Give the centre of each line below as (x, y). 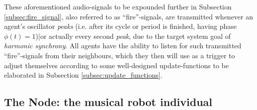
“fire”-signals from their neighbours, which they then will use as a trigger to (120, 55)
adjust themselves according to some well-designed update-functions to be (116, 65)
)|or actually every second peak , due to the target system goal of (133, 36)
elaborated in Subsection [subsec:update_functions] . (83, 75)
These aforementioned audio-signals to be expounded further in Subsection (118, 6)
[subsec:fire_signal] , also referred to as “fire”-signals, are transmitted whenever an (129, 16)
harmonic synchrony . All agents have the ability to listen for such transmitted (123, 46)
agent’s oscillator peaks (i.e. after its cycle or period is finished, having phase (121, 26)
